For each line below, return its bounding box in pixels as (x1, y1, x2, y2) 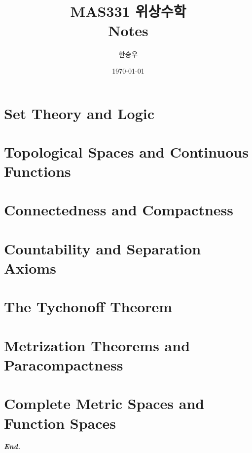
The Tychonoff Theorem (4, 296, 173, 317)
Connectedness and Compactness (4, 200, 233, 220)
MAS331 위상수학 (70, 1, 186, 21)
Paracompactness (4, 354, 123, 374)
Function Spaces (4, 412, 116, 433)
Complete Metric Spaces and (4, 393, 205, 413)
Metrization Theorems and (4, 335, 190, 355)
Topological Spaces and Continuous (4, 141, 249, 162)
